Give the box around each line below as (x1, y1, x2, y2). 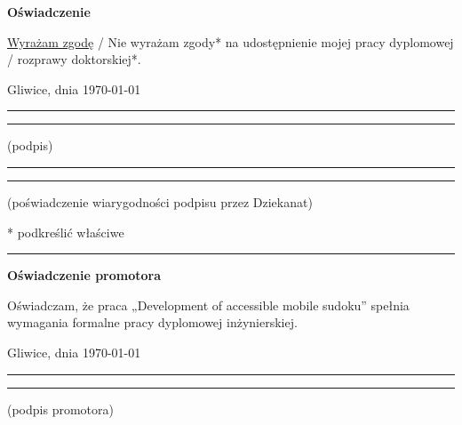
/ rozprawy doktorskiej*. (7, 50, 141, 68)
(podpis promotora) (7, 399, 114, 418)
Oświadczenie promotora (7, 266, 162, 285)
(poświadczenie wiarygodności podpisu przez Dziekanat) (7, 192, 313, 211)
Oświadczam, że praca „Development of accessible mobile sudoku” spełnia (7, 295, 410, 314)
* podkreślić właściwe (7, 222, 124, 241)
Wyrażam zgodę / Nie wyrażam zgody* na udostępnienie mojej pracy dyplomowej (7, 32, 454, 51)
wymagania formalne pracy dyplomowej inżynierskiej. (7, 313, 298, 332)
